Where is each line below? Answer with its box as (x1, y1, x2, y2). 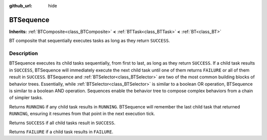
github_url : (9, 3, 32, 8)
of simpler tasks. (9, 95, 43, 101)
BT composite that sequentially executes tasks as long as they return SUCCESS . (9, 37, 170, 44)
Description (9, 50, 38, 57)
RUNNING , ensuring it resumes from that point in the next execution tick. (9, 111, 155, 117)
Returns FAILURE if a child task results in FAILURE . (9, 129, 114, 135)
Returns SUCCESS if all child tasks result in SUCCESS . (9, 120, 116, 126)
